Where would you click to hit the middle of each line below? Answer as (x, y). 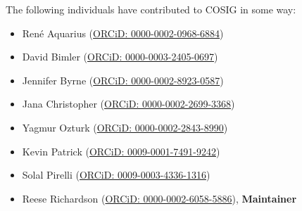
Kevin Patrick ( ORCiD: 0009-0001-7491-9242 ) (121, 151)
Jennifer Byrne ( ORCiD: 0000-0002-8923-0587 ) (123, 80)
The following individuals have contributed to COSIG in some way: (151, 9)
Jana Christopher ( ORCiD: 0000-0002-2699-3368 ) (128, 104)
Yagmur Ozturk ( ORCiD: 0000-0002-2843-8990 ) (125, 127)
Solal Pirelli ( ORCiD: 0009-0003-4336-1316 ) (116, 175)
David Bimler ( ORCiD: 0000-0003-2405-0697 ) (120, 57)
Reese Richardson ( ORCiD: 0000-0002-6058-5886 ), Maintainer (159, 198)
